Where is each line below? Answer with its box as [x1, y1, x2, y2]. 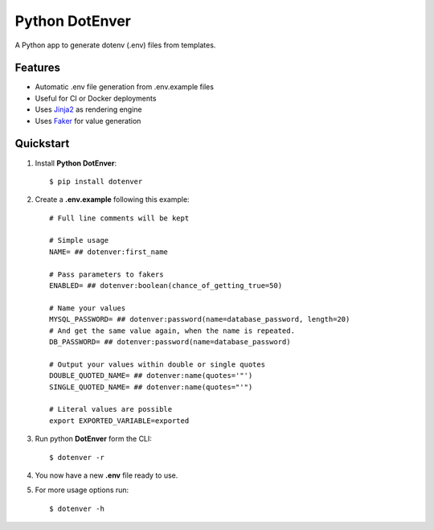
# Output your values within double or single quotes [49, 359, 265, 369]
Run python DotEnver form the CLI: [35, 434, 153, 444]
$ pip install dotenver [49, 177, 143, 186]
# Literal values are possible [49, 405, 173, 414]
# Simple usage [49, 236, 109, 245]
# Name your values [49, 303, 126, 313]
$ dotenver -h [49, 503, 104, 513]
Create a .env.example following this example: [35, 195, 190, 204]
